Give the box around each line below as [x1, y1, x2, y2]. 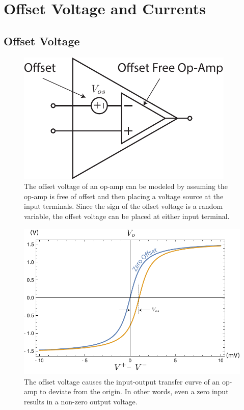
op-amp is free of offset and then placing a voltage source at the [24, 190, 224, 201]
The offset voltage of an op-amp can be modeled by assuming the [24, 181, 228, 192]
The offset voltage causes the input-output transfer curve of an [24, 376, 220, 387]
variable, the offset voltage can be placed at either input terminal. [24, 210, 230, 221]
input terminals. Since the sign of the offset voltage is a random [24, 201, 223, 211]
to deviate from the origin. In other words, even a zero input [40, 386, 229, 397]
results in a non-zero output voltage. [24, 396, 138, 406]
